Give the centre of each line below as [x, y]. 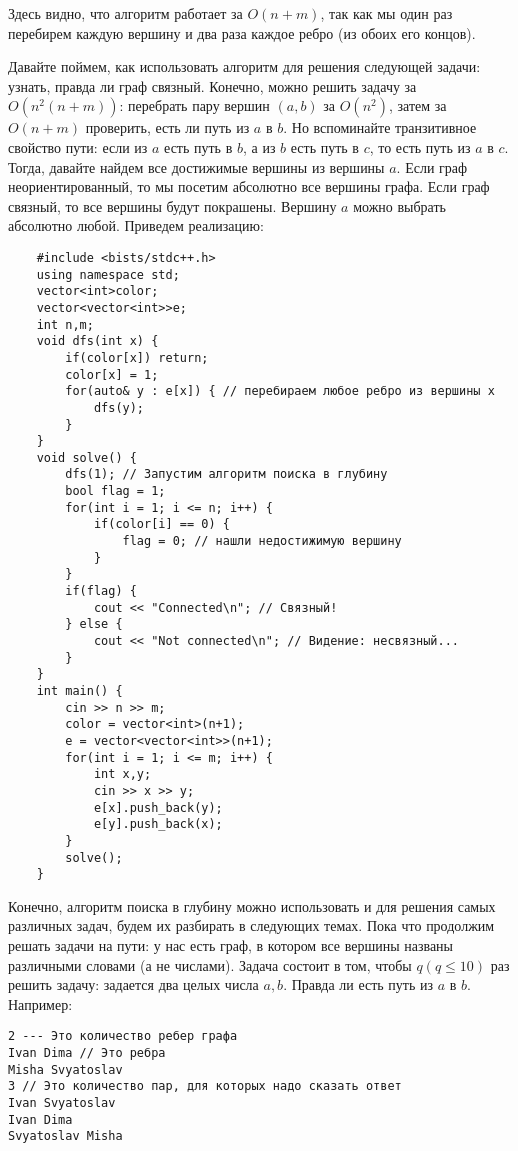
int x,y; [122, 774]
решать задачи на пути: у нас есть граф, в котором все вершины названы [231, 945]
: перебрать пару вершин [194, 105]
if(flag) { [101, 591]
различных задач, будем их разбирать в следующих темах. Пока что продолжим [251, 925]
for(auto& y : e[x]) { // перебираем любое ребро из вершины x [280, 391]
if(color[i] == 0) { [161, 524]
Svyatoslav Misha [65, 1136]
